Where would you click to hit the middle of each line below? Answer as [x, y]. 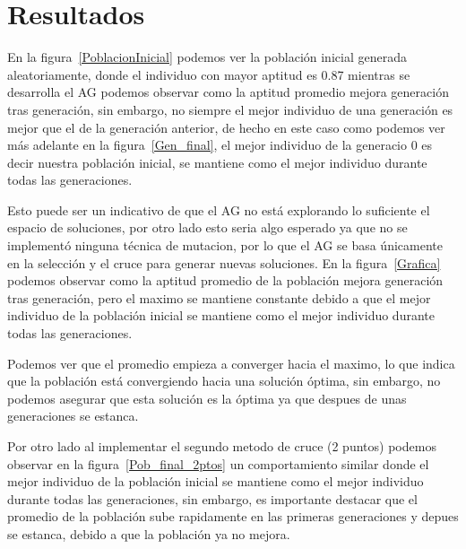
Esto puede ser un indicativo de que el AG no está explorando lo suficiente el [219, 209]
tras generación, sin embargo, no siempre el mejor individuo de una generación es [230, 109]
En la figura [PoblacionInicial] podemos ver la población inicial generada [207, 57]
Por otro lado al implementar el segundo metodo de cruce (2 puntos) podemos [222, 446]
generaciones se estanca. [73, 416]
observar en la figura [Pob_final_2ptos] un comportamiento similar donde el [218, 463]
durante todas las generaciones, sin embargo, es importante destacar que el [212, 498]
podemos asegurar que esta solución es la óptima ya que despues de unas [207, 398]
